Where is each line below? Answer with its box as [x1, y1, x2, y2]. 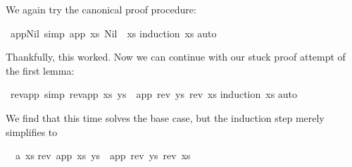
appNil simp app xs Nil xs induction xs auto [10, 25, 217, 40]
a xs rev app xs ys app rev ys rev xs [15, 148, 191, 163]
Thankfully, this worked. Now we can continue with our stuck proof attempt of [6, 49, 346, 64]
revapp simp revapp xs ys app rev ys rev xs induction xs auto [10, 87, 298, 101]
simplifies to [6, 124, 58, 139]
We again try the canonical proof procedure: [6, 2, 196, 16]
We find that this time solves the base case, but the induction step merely [6, 110, 325, 125]
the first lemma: [6, 63, 75, 78]
